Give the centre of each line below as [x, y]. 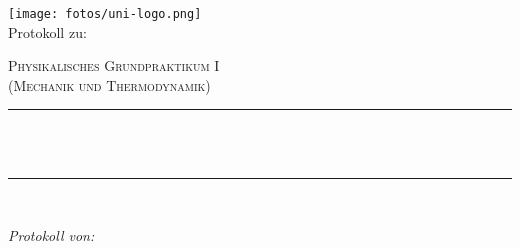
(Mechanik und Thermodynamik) [109, 84]
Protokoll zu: [47, 31]
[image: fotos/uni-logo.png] [105, 14]
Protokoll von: [51, 235]
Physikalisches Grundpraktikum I [114, 65]
